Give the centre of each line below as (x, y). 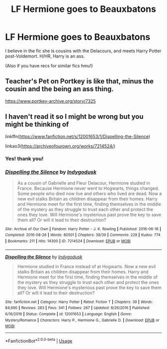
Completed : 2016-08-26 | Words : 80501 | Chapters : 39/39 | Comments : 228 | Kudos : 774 (83, 235)
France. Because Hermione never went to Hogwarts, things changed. (88, 188)
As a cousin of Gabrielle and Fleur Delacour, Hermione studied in (83, 183)
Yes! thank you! (24, 159)
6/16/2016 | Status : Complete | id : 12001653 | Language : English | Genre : (69, 314)
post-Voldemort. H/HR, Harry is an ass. (45, 56)
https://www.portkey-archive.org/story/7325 (50, 101)
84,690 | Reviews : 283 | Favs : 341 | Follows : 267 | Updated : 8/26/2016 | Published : (78, 308)
